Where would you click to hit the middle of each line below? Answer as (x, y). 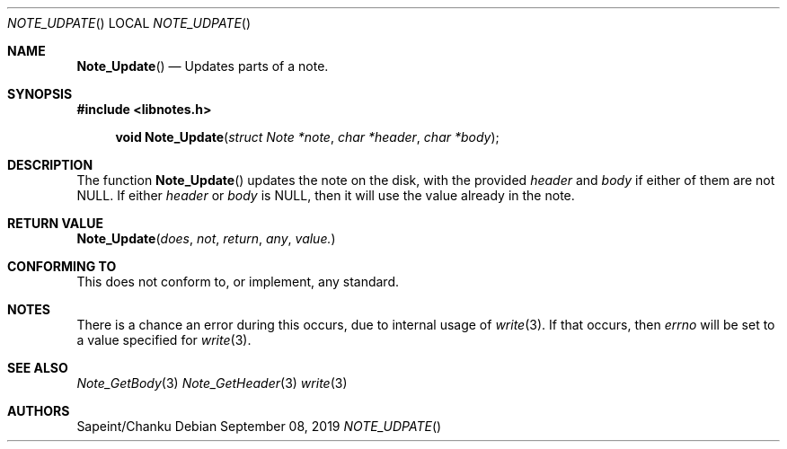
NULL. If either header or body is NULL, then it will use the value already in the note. (326, 195)
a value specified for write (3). (164, 340)
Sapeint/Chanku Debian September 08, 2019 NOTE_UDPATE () (259, 426)
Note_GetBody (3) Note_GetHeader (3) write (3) (212, 383)
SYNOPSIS (40, 94)
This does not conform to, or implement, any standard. (238, 282)
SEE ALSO (38, 368)
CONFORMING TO (62, 266)
